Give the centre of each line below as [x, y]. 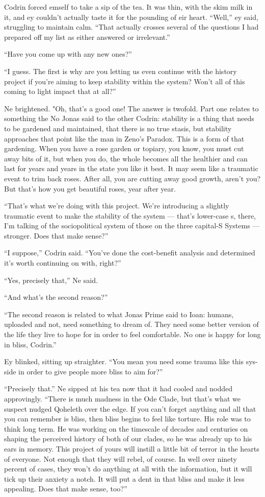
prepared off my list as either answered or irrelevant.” [87, 37]
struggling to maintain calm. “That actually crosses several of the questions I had [131, 27]
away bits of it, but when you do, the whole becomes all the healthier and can [126, 158]
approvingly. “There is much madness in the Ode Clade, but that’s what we [122, 398]
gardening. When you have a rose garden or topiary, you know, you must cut [124, 148]
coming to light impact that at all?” [60, 91]
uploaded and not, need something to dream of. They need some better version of [131, 324]
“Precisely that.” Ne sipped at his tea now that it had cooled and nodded [118, 388]
